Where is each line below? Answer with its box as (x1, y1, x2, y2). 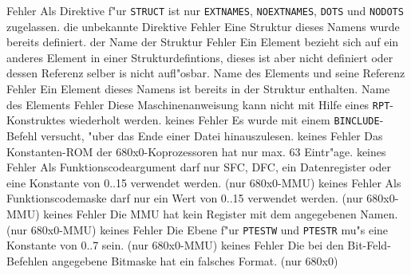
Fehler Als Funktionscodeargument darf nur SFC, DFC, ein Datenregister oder (6, 159, 392, 175)
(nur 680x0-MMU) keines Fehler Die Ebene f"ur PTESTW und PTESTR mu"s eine (6, 221, 389, 238)
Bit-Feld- (347, 237, 391, 253)
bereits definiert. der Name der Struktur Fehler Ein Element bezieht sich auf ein (6, 33, 399, 50)
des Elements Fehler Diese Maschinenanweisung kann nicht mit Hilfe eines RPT (6, 96, 390, 112)
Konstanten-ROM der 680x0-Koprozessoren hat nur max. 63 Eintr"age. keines (6, 143, 386, 159)
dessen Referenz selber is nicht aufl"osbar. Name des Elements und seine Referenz (6, 65, 405, 81)
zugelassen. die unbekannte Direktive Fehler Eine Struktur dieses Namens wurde (6, 18, 400, 34)
